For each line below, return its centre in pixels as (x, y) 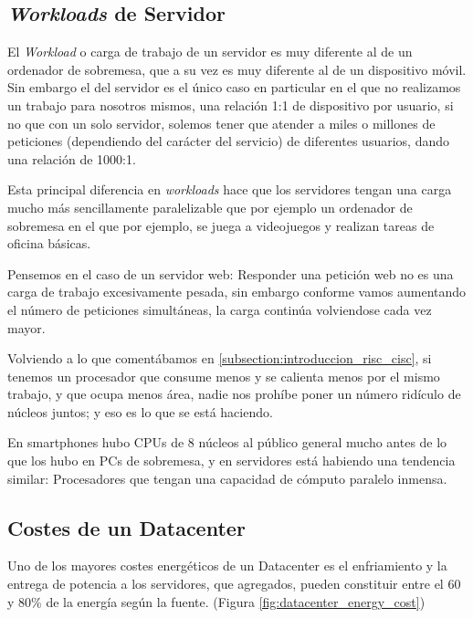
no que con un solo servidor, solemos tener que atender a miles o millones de (221, 123)
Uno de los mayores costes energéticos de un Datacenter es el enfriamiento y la (227, 566)
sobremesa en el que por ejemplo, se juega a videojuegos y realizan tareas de (221, 225)
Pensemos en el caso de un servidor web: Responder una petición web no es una (231, 273)
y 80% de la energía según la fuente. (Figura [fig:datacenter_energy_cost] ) (216, 601)
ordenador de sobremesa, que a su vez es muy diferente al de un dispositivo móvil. (237, 69)
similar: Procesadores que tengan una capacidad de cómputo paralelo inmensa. (227, 478)
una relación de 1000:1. (72, 158)
